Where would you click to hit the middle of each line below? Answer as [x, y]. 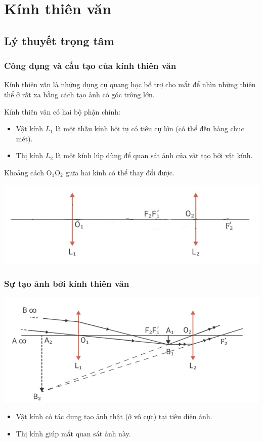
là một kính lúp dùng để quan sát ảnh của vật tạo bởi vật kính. [154, 155]
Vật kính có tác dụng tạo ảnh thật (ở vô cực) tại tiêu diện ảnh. [114, 416]
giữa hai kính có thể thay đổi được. [120, 172]
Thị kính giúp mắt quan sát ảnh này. [73, 433]
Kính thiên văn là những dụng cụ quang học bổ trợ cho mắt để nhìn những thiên [130, 84]
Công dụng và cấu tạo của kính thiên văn [90, 66]
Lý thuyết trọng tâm [59, 40]
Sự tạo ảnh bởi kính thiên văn [67, 283]
